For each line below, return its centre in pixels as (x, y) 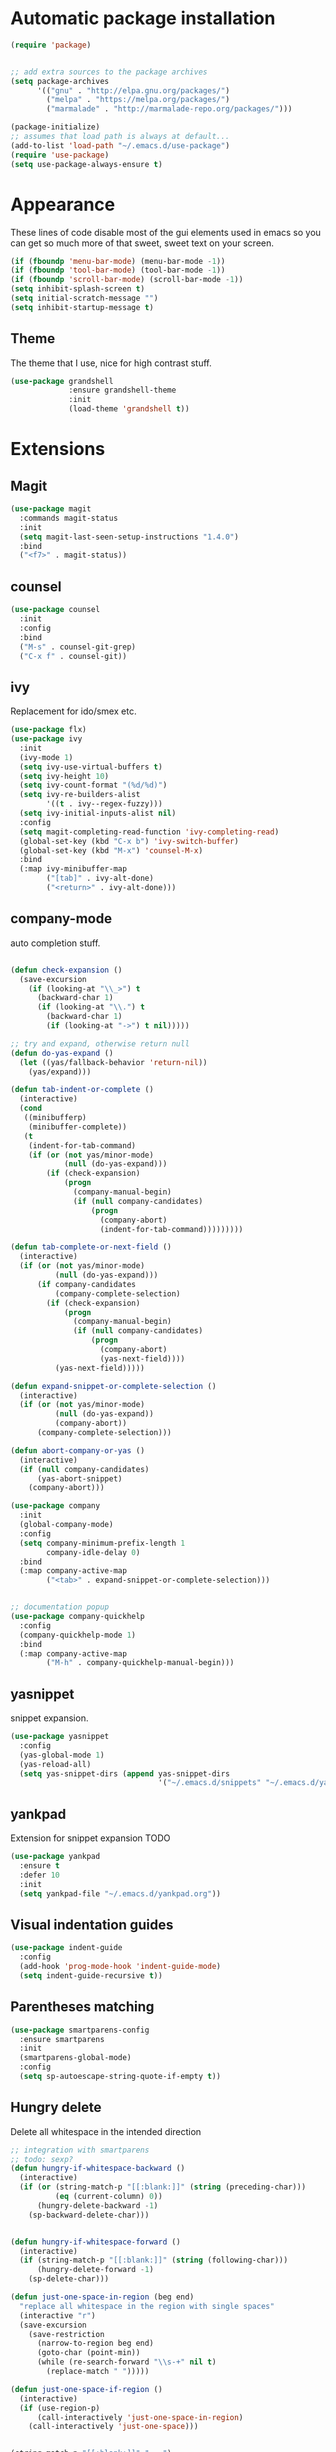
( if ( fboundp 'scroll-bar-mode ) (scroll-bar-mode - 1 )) (127, 280)
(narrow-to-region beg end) (95, 2343)
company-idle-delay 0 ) (93, 1552)
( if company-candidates (86, 1284)
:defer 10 (39, 1875)
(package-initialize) (55, 127)
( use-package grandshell (62, 381)
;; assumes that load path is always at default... (120, 137)
